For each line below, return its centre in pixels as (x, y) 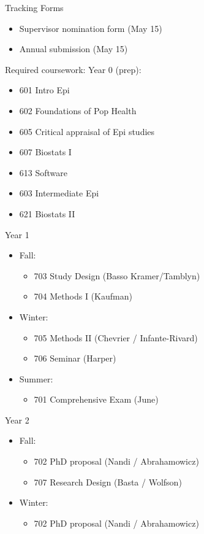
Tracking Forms (34, 7)
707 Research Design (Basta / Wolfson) (108, 482)
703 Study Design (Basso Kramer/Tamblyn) (117, 275)
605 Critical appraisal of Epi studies (87, 131)
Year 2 (17, 420)
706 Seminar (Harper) (75, 358)
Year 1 (17, 234)
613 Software (43, 172)
